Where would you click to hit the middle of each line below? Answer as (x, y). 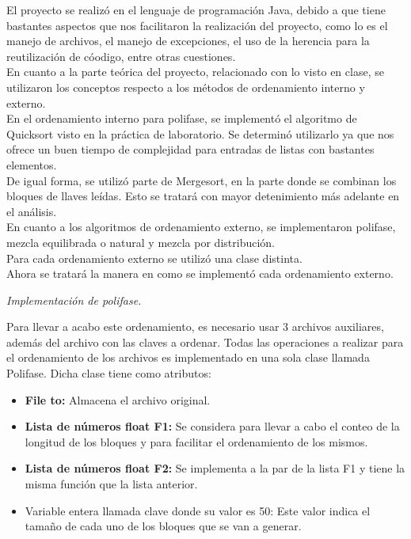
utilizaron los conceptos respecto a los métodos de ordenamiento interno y (186, 87)
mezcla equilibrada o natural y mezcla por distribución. (141, 242)
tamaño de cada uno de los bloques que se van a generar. (163, 526)
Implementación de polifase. (74, 300)
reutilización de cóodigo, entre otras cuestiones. (121, 56)
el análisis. (32, 211)
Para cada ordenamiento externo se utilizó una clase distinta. (154, 258)
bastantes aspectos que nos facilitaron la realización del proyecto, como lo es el (197, 25)
